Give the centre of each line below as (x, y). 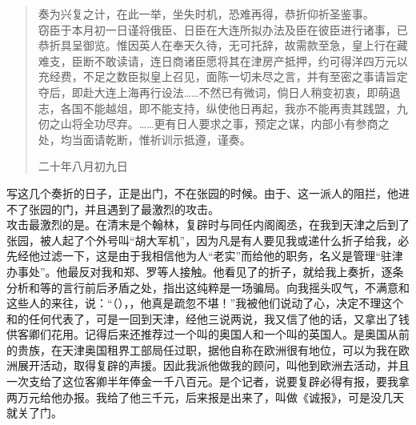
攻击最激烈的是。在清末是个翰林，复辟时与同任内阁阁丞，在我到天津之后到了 (208, 225)
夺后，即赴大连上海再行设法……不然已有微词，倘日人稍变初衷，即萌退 (219, 92)
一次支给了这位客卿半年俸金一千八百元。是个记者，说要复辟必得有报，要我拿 (208, 381)
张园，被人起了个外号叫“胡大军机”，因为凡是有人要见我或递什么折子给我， (202, 240)
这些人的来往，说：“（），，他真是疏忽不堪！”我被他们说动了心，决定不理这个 (205, 303)
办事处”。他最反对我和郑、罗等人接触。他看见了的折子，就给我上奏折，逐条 (205, 271)
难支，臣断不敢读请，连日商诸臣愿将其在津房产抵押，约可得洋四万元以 (223, 60)
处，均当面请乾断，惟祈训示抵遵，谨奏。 (144, 139)
